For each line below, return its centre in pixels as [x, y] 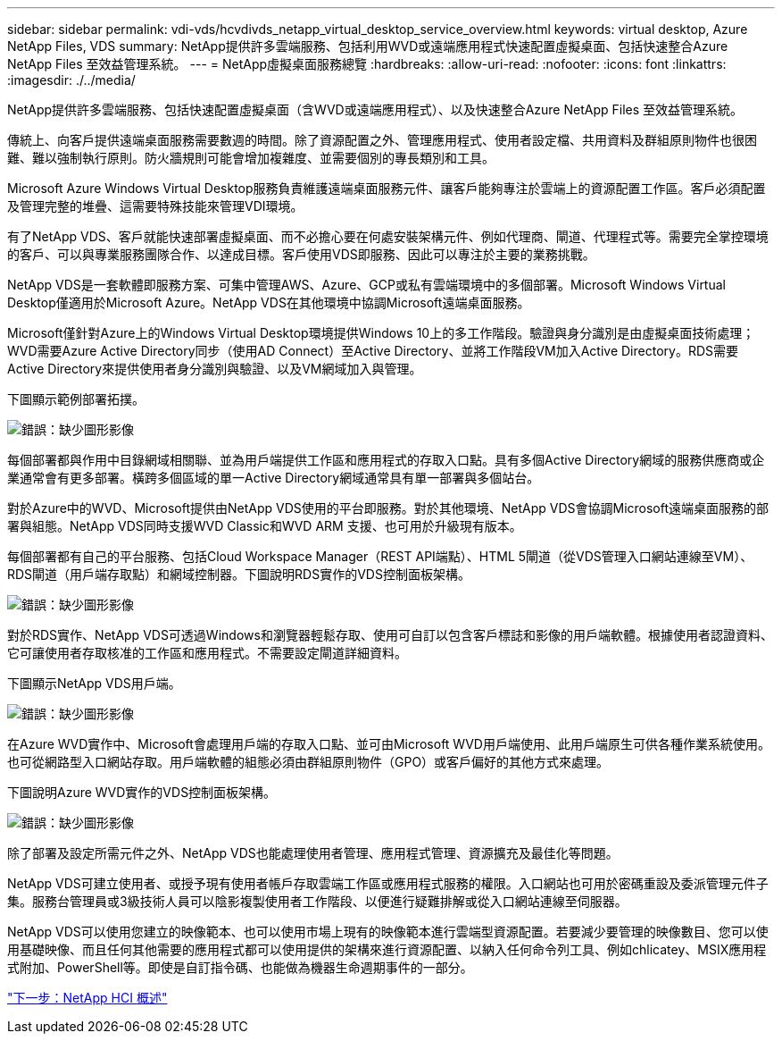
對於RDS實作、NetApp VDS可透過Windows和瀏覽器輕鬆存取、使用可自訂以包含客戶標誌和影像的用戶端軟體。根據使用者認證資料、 [390, 635]
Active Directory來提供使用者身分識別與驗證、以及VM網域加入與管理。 [215, 369]
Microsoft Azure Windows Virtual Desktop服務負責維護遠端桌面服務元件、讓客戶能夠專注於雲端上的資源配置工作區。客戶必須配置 [387, 188]
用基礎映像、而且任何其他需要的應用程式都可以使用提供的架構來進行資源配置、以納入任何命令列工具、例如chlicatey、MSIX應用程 [387, 949]
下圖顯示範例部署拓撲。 [76, 399]
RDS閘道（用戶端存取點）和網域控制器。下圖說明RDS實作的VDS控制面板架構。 [239, 574]
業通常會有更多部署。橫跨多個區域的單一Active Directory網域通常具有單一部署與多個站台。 [274, 478]
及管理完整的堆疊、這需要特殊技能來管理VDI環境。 [155, 206]
